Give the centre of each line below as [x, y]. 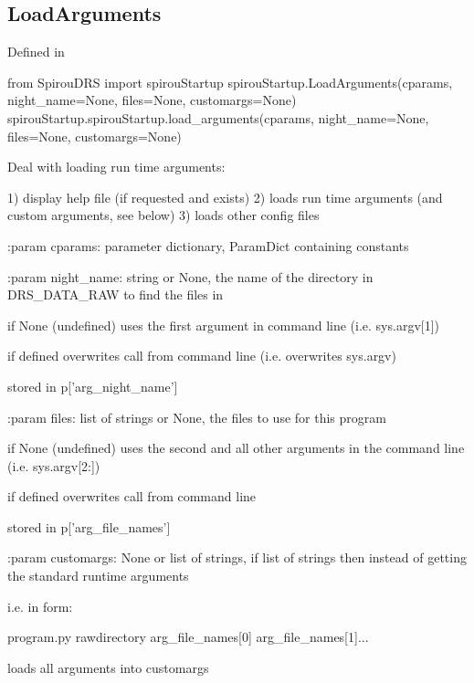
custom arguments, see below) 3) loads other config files [163, 215]
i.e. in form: [40, 606]
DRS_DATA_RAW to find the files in [116, 294]
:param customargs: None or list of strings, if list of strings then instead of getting [237, 557]
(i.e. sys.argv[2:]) [54, 465]
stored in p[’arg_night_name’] [93, 386]
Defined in [36, 52]
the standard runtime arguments [98, 576]
